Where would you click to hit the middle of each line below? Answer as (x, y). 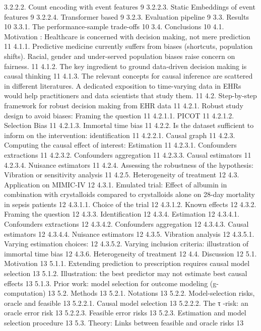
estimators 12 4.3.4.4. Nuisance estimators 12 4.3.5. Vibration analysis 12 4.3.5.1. (129, 234)
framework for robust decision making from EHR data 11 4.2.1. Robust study (124, 105)
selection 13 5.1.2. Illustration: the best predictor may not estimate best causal (126, 273)
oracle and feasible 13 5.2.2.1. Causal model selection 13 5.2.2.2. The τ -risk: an (126, 303)
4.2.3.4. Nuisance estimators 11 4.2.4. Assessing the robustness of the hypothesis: (129, 164)
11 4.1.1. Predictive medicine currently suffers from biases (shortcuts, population (128, 46)
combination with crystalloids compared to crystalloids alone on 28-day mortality (129, 194)
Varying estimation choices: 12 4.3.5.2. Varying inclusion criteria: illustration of (126, 244)
